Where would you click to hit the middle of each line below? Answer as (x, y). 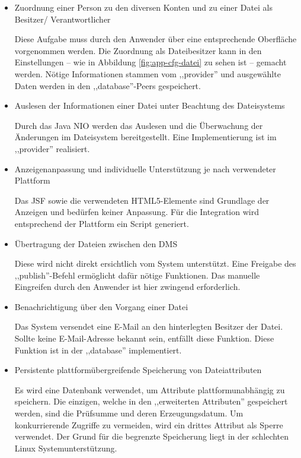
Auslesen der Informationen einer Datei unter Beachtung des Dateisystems (150, 105)
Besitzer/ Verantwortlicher (63, 19)
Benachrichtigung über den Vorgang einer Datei (101, 306)
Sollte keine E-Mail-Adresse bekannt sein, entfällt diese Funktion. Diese (144, 338)
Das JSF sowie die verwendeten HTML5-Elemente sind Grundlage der (142, 200)
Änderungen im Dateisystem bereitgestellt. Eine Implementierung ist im (145, 137)
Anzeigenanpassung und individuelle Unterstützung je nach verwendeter (145, 168)
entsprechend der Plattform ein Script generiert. (102, 223)
